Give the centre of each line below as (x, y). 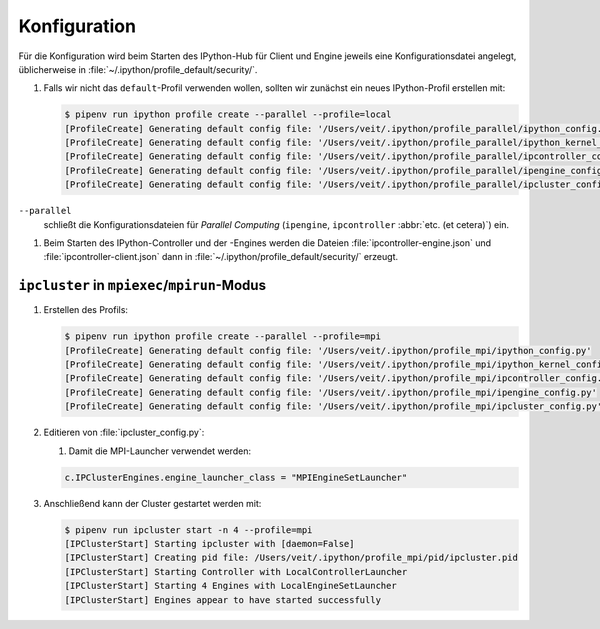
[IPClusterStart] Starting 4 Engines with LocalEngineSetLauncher (230, 586)
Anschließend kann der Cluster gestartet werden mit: (152, 503)
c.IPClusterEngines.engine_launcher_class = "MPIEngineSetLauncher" (236, 477)
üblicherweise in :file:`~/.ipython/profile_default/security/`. (138, 69)
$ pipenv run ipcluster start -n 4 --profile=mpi (188, 529)
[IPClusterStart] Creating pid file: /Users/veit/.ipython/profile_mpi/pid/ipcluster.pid (291, 558)
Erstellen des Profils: (86, 310)
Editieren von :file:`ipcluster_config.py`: (124, 432)
